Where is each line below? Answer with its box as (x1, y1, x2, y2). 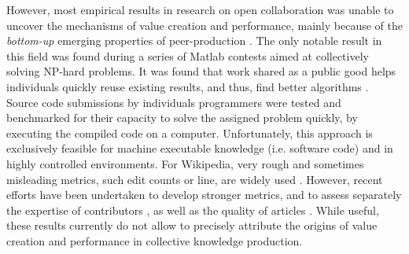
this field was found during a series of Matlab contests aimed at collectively (6, 47, 369, 64)
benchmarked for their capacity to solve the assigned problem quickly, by (6, 109, 358, 126)
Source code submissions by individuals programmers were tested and (6, 94, 341, 110)
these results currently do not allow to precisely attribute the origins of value (6, 217, 378, 234)
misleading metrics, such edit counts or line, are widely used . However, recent (6, 171, 383, 187)
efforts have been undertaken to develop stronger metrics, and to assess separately (6, 186, 402, 203)
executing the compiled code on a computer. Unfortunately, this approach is (6, 124, 373, 141)
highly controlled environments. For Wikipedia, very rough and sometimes (6, 155, 364, 171)
